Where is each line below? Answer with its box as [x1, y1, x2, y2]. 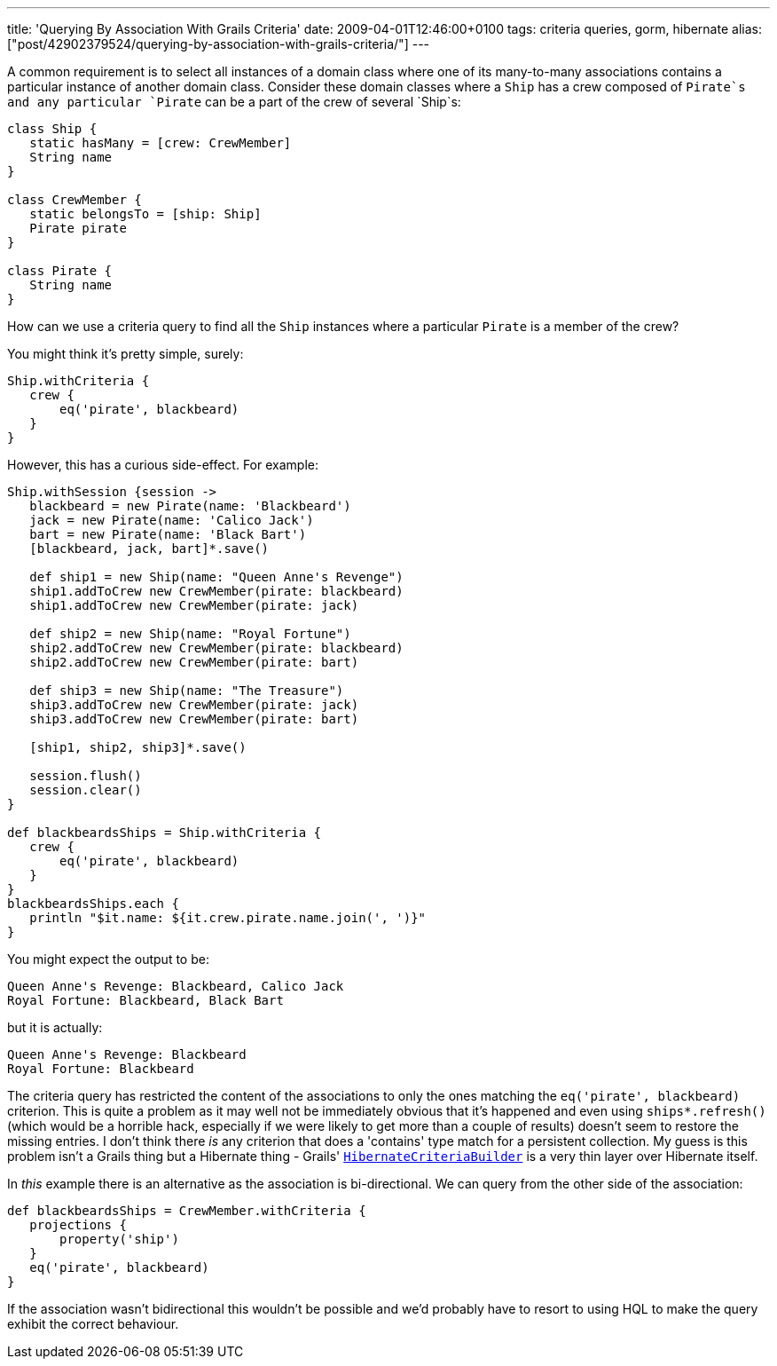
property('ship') [59, 1232, 179, 1246]
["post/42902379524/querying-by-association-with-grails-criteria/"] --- [7, 36, 430, 51]
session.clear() [29, 783, 142, 797]
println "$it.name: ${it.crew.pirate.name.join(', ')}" [29, 911, 427, 925]
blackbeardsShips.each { [7, 896, 179, 911]
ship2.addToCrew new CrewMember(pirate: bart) [29, 655, 359, 669]
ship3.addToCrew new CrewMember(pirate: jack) [29, 698, 359, 712]
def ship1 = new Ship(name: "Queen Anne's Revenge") [29, 570, 404, 584]
